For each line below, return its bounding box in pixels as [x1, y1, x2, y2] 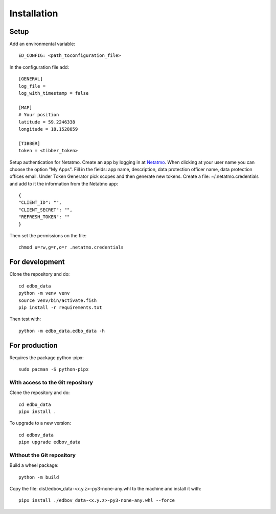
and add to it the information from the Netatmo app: [9, 180, 119, 187]
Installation [9, 8, 58, 19]
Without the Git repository [9, 451, 76, 459]
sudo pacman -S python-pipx [18, 366, 89, 372]
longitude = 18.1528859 [18, 126, 78, 132]
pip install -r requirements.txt [18, 304, 102, 310]
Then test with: [9, 316, 41, 322]
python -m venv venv [18, 290, 70, 296]
